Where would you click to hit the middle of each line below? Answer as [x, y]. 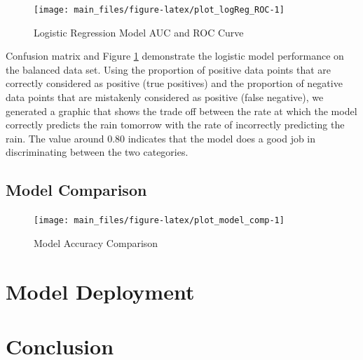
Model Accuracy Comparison [96, 242]
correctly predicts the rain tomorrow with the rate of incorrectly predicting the [175, 125]
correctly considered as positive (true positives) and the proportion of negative [174, 83]
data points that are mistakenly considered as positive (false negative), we [165, 97]
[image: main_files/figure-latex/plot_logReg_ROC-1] [159, 10]
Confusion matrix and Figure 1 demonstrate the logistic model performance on [175, 56]
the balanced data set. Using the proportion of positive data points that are [169, 69]
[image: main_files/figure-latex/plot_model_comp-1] [159, 221]
